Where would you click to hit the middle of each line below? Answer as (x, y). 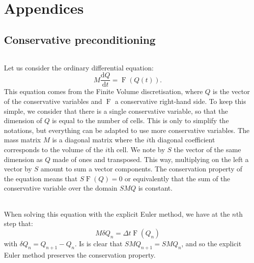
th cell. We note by (136, 149)
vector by (18, 169)
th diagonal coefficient (182, 140)
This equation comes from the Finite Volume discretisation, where (103, 91)
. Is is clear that (99, 243)
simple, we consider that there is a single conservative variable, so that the (116, 111)
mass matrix (23, 140)
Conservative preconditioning (80, 39)
